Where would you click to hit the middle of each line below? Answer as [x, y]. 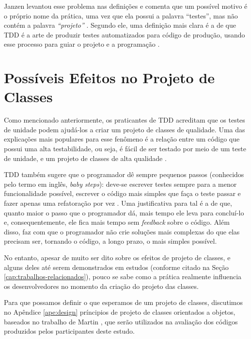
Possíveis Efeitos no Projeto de [110, 78]
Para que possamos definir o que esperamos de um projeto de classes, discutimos [124, 302]
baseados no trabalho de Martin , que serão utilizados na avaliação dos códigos [121, 321]
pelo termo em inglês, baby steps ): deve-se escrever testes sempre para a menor [120, 184]
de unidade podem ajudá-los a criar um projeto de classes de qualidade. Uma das [125, 129]
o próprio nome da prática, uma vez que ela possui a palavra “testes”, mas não [121, 15]
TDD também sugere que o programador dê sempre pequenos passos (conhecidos [124, 174]
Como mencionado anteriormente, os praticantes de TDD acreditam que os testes [125, 120]
